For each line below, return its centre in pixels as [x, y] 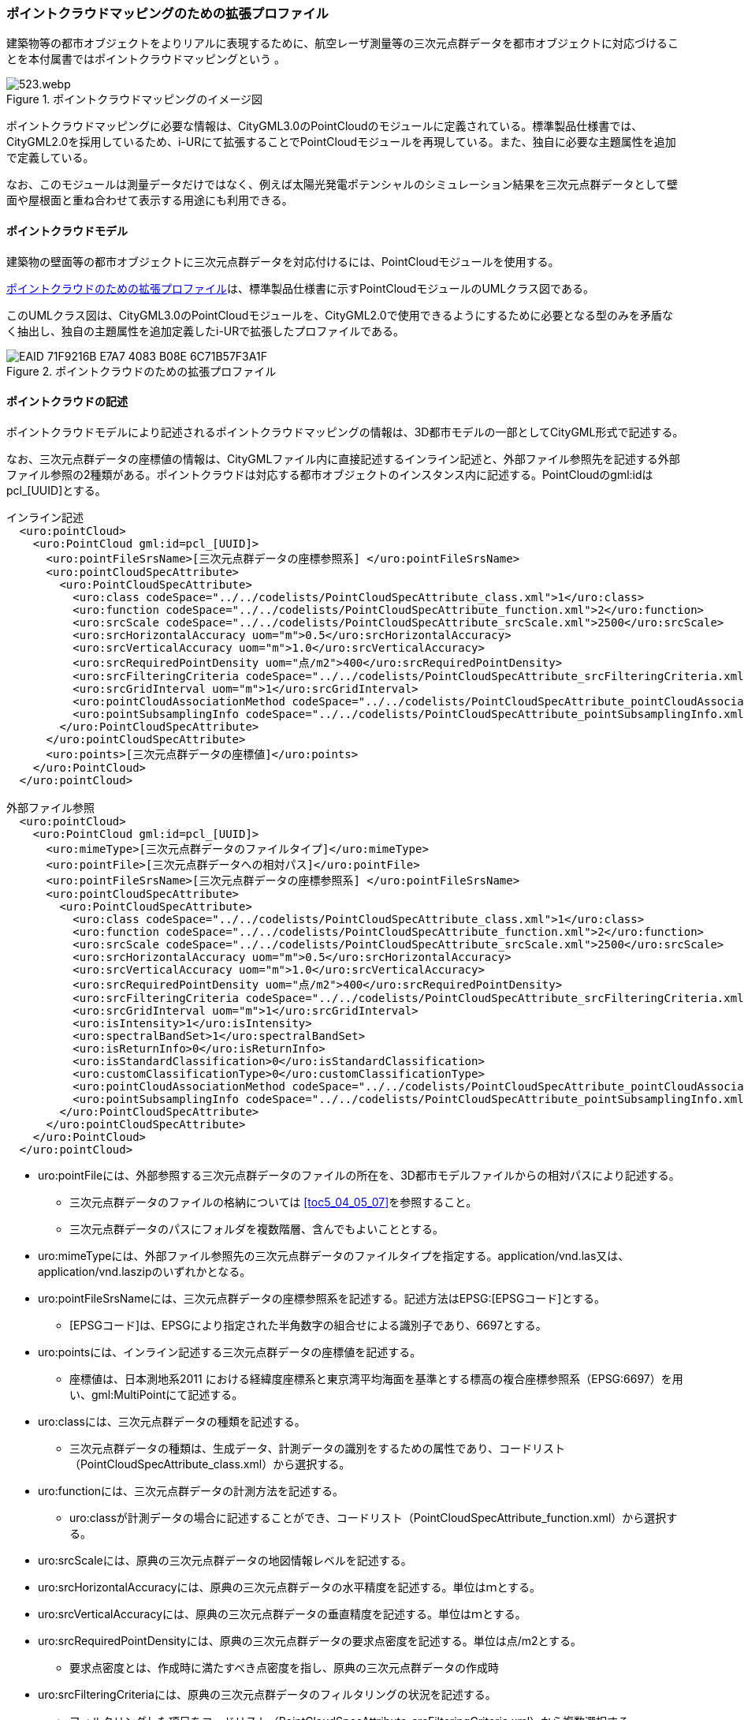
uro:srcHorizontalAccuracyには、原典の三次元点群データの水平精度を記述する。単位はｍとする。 [290, 1587]
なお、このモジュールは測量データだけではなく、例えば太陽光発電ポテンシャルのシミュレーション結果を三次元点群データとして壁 [342, 185]
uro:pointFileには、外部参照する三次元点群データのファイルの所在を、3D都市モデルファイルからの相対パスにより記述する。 [359, 1175]
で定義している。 [50, 158]
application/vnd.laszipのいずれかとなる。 [145, 1271]
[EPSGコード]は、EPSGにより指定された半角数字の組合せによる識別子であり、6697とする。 [308, 1325]
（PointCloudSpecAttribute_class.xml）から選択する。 [210, 1464]
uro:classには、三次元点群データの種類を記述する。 [172, 1421]
